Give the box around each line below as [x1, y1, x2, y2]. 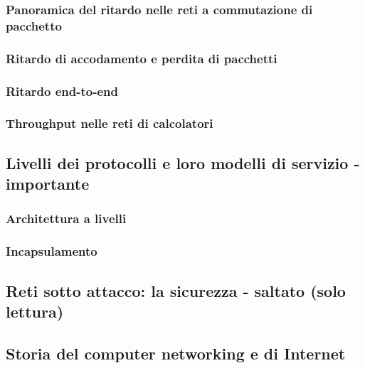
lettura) [6, 300, 64, 322]
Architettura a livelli [6, 210, 127, 227]
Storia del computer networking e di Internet [6, 342, 346, 364]
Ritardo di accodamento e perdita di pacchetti [6, 49, 277, 67]
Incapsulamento [6, 242, 97, 260]
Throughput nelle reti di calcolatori [6, 114, 213, 132]
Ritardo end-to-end [6, 82, 118, 99]
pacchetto [6, 16, 62, 34]
